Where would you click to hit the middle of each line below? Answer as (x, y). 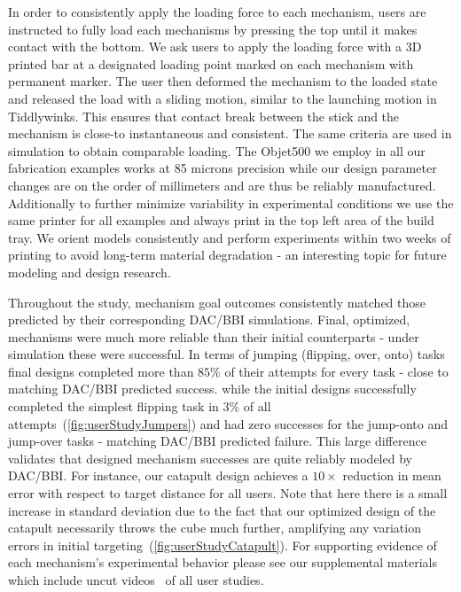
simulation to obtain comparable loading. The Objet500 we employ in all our (217, 150)
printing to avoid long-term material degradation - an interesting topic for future (227, 255)
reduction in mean (392, 475)
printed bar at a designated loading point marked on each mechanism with (211, 63)
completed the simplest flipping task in (113, 406)
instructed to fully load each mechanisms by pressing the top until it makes (213, 29)
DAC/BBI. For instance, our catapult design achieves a (158, 475)
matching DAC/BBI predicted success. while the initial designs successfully (212, 389)
